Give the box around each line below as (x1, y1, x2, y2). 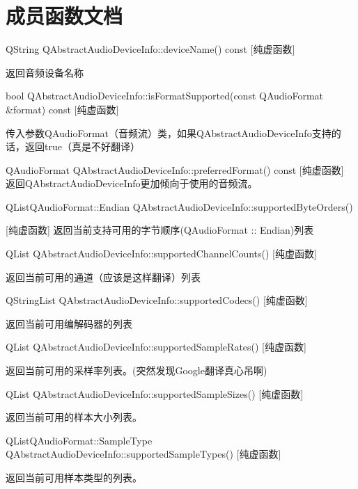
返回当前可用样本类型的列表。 (6, 470, 142, 484)
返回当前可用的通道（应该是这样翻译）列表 (6, 269, 201, 284)
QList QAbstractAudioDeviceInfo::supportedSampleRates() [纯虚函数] (6, 339, 306, 354)
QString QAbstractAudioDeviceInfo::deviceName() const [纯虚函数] (6, 42, 295, 56)
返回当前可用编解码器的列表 (6, 316, 132, 330)
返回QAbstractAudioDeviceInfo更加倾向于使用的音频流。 (6, 176, 258, 191)
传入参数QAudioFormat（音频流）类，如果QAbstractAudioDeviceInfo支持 (6, 125, 332, 140)
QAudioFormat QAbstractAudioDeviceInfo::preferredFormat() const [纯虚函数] (6, 162, 344, 177)
